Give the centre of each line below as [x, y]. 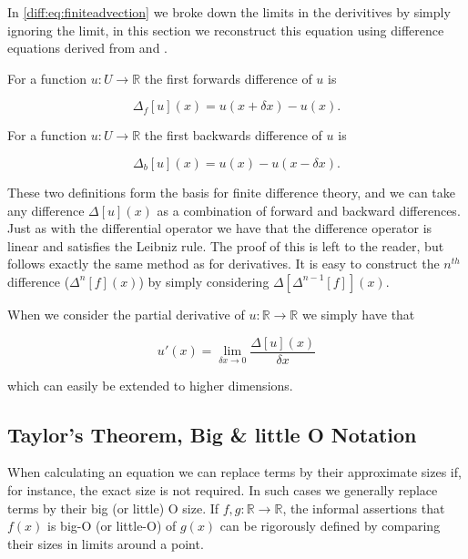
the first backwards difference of [233, 135]
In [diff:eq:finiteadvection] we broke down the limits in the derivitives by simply [229, 12]
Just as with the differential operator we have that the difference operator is [220, 228]
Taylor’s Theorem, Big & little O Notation [212, 434]
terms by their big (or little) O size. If [113, 508]
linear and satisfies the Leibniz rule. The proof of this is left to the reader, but [226, 245]
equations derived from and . [87, 48]
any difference [46, 210]
